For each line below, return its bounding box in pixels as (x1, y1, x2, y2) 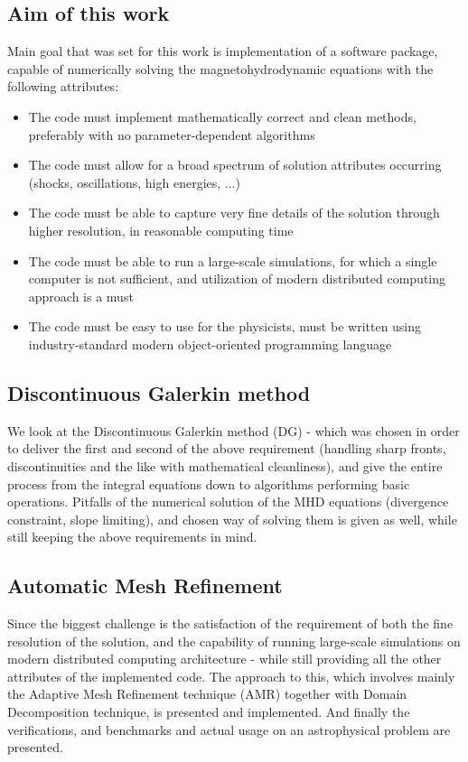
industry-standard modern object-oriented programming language (28, 334, 392, 353)
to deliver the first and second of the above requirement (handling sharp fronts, (7, 439, 446, 458)
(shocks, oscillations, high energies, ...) (28, 172, 240, 191)
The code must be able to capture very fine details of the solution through (28, 203, 440, 222)
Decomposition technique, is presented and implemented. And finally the (7, 702, 410, 721)
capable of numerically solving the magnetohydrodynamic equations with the (7, 59, 434, 78)
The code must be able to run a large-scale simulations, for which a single (28, 251, 437, 270)
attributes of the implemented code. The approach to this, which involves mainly (7, 666, 455, 685)
